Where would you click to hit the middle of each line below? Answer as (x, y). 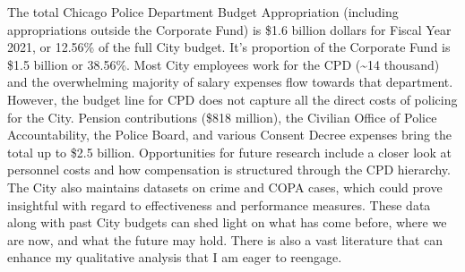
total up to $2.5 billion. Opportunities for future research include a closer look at (229, 152)
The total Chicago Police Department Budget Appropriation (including (203, 12)
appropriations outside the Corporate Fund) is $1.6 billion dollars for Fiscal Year (229, 29)
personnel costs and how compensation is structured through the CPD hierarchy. (229, 170)
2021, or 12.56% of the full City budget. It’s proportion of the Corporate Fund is (229, 47)
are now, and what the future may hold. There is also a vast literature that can (225, 239)
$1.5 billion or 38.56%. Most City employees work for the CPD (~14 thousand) (224, 64)
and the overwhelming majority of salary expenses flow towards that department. (230, 82)
